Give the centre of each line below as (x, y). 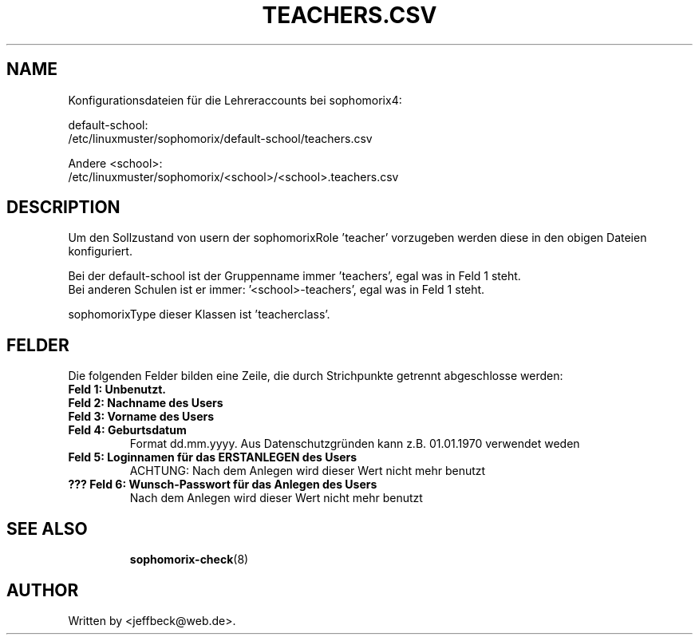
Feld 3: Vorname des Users (141, 417)
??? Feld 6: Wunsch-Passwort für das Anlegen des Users (223, 485)
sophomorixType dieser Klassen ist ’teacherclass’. (199, 315)
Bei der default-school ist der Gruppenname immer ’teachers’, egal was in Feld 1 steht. (294, 276)
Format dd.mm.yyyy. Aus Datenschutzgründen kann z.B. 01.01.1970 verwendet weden (355, 444)
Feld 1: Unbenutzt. (117, 390)
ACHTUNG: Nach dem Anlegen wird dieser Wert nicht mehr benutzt (308, 471)
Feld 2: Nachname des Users (146, 403)
